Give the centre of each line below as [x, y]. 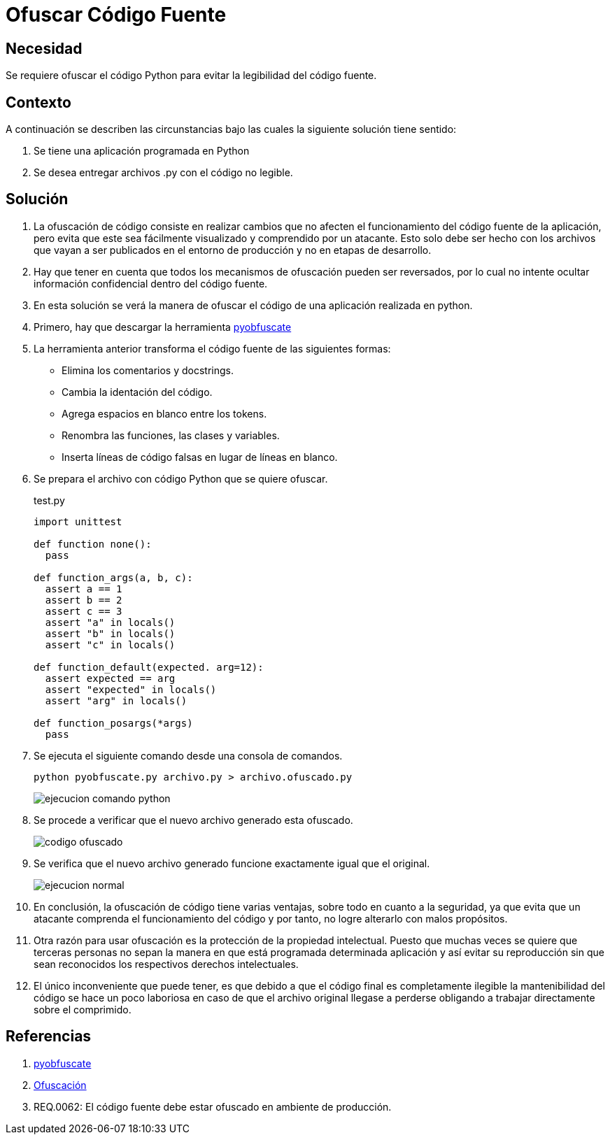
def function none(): [93, 544]
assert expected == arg [110, 678]
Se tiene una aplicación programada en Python [142, 151]
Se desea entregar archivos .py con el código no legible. [163, 173]
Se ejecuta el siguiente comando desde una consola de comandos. [188, 755]
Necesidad [44, 48]
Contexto [38, 102]
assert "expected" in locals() [131, 689]
